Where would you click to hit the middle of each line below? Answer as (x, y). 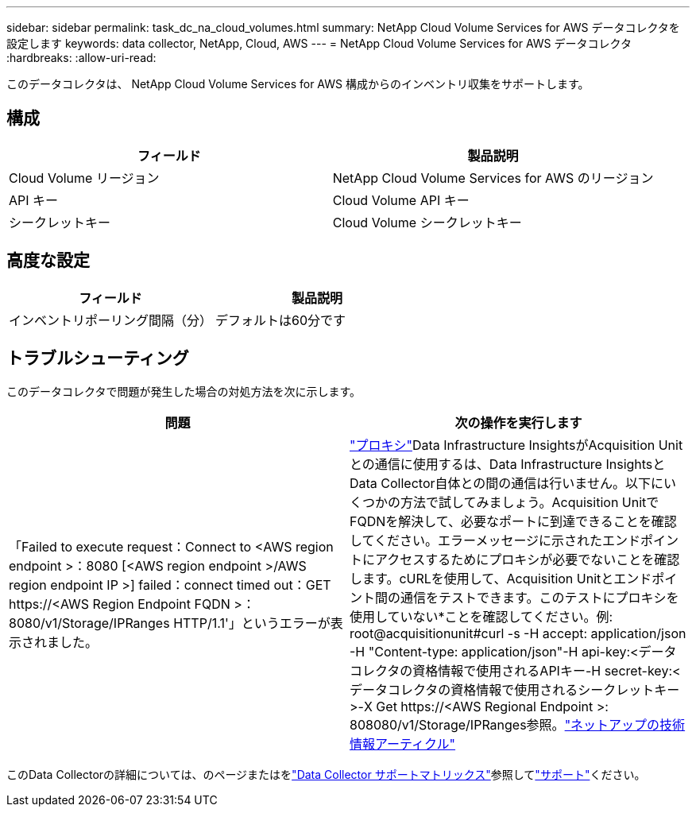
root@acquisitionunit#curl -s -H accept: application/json (518, 633)
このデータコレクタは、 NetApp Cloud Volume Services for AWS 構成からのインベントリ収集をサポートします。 (298, 84)
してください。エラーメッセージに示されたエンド (495, 540)
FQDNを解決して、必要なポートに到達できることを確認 (513, 521)
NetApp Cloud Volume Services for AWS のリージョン (493, 178)
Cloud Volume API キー (401, 200)
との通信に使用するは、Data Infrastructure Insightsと (508, 464)
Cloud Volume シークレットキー (427, 222)
